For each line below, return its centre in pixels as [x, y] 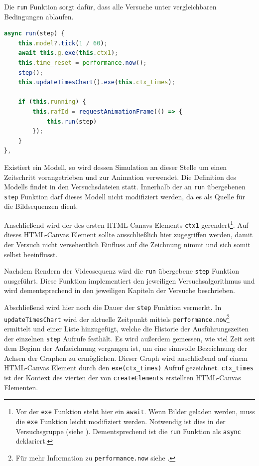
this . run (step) [72, 121]
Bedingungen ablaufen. [39, 16]
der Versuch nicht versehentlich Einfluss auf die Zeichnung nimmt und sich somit [127, 244]
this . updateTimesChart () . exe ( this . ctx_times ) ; [97, 82]
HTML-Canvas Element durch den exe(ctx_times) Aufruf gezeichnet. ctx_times [129, 368]
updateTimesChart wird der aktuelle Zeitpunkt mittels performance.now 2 [117, 318]
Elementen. [21, 387]
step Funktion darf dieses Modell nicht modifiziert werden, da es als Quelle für [125, 196]
